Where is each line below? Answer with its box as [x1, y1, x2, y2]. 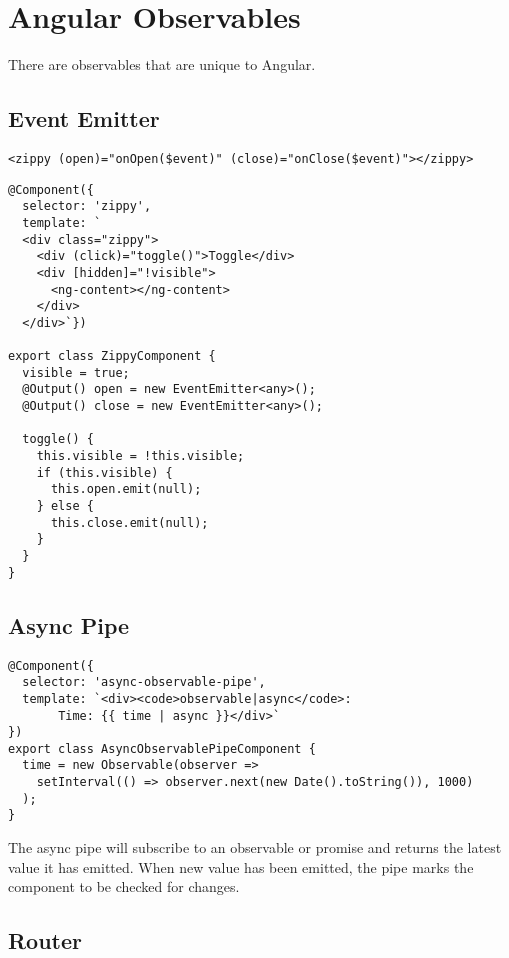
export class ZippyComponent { [8, 349, 216, 364]
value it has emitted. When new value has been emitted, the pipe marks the [8, 856, 474, 877]
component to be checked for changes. [8, 876, 240, 897]
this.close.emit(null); [50, 515, 209, 530]
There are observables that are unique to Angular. [8, 54, 316, 75]
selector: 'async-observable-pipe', [22, 675, 266, 690]
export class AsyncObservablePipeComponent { [8, 741, 316, 756]
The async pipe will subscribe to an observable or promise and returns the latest [8, 837, 502, 858]
